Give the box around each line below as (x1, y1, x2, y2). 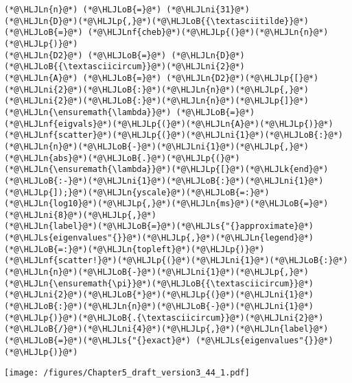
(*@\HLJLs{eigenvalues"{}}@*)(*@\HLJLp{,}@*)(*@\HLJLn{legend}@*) (4, 233, 314, 243)
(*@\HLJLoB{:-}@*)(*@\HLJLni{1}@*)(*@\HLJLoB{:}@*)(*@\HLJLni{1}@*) (4, 175, 324, 186)
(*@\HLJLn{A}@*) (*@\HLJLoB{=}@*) (4, 73, 162, 83)
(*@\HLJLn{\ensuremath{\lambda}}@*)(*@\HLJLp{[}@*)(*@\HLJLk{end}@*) (4, 164, 329, 175)
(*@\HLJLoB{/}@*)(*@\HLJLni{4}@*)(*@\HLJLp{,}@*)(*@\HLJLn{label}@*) (4, 324, 329, 334)
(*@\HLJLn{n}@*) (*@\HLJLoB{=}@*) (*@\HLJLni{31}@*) (4, 5, 250, 14)
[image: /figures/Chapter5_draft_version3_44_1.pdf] (4, 368, 250, 378)
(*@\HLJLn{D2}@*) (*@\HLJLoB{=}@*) (4, 50, 167, 60)
